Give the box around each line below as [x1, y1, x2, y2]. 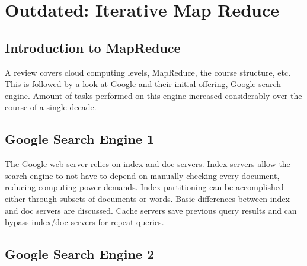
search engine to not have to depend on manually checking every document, [5, 169, 280, 181]
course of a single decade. [5, 101, 97, 113]
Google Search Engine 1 [5, 130, 155, 148]
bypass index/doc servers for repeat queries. [5, 216, 164, 228]
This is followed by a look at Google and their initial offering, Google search [5, 78, 282, 90]
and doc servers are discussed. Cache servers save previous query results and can [5, 204, 297, 216]
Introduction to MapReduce [5, 38, 181, 56]
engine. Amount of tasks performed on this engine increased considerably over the [5, 89, 302, 101]
